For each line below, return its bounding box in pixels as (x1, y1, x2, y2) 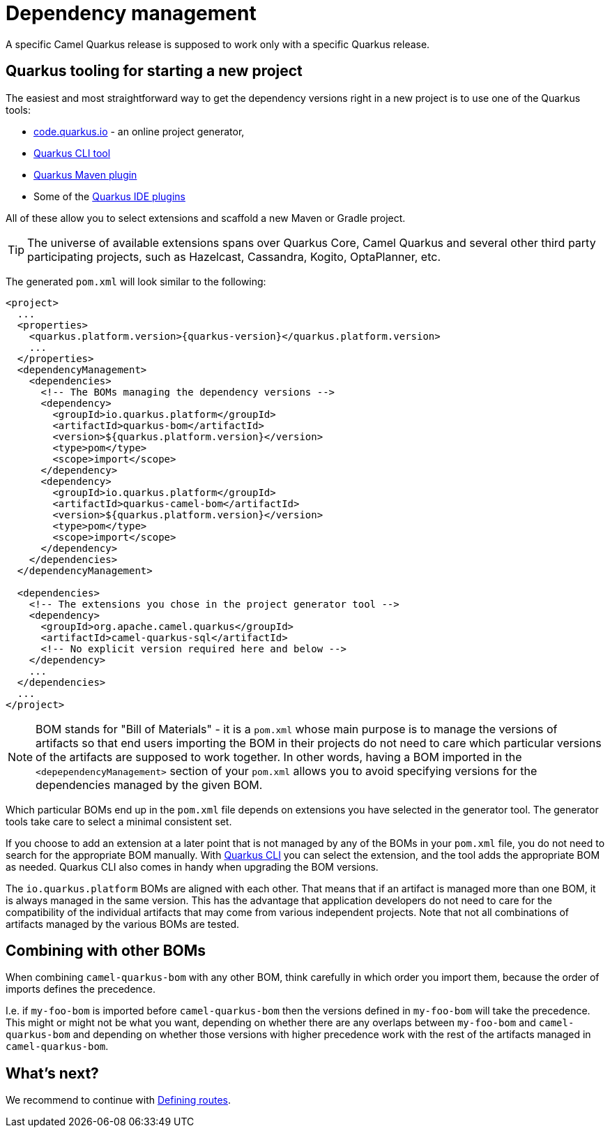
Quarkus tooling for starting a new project (6, 62, 303, 80)
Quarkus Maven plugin (33, 168, 137, 181)
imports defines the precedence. (6, 983, 156, 996)
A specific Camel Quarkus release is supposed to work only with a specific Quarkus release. (6, 38, 430, 50)
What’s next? (6, 1064, 99, 1082)
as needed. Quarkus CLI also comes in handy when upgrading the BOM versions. (6, 860, 379, 873)
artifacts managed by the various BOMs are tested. (6, 917, 239, 930)
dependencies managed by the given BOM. (36, 777, 263, 792)
